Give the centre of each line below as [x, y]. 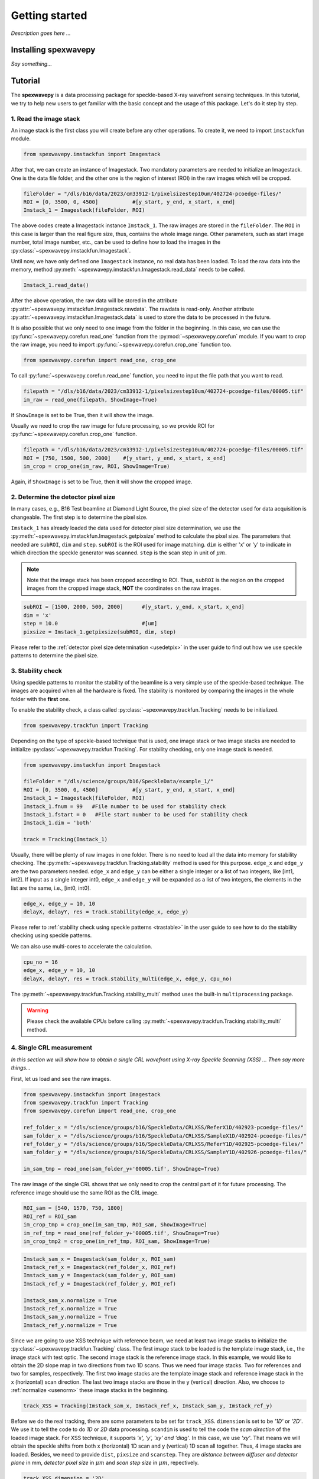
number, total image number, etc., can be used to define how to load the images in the [116, 242]
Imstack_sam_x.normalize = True [70, 1300]
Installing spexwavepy [53, 50]
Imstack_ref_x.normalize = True [70, 1308]
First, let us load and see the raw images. [61, 1078]
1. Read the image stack [45, 118]
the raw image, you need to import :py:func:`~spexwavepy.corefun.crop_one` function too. [121, 345]
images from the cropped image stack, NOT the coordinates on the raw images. [124, 588]
